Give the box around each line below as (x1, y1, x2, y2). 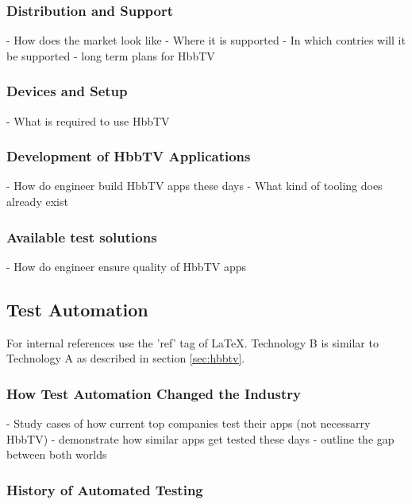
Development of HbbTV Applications (6, 146, 251, 166)
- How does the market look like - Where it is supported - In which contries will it (6, 32, 406, 48)
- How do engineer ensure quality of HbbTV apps (6, 258, 247, 274)
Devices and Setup (6, 81, 128, 101)
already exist (6, 193, 68, 210)
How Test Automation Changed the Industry (6, 383, 301, 403)
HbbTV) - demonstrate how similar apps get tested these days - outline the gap (6, 430, 395, 447)
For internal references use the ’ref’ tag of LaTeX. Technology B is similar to (6, 334, 379, 351)
